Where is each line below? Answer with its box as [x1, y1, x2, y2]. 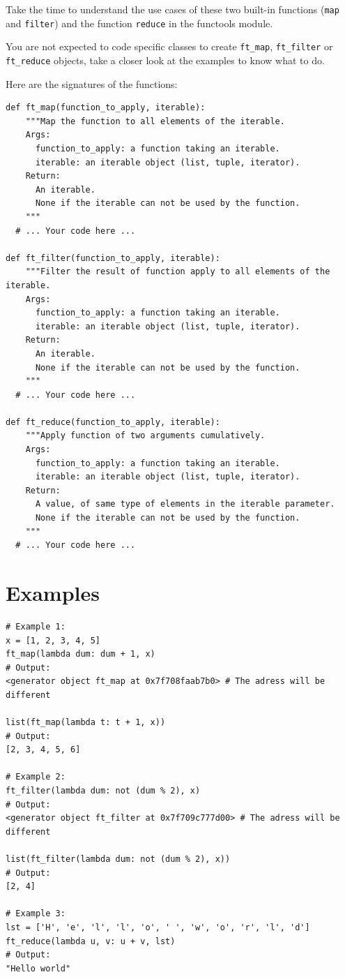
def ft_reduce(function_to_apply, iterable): [6, 417, 220, 427]
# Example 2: [6, 772, 66, 782]
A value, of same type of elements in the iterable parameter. [35, 499, 335, 509]
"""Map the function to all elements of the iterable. [25, 116, 285, 126]
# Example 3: [6, 909, 66, 919]
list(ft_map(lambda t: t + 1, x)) [6, 717, 166, 728]
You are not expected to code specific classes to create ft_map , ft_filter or [6, 39, 333, 54]
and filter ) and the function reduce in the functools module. [6, 15, 273, 30]
